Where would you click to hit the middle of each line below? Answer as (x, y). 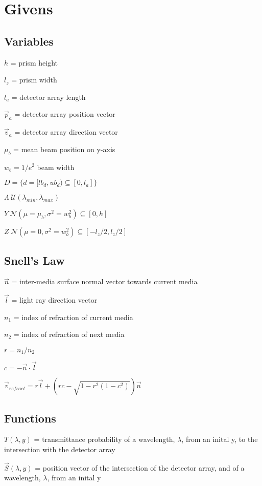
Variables (29, 41)
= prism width (34, 80)
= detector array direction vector (66, 132)
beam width (56, 167)
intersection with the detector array (60, 449)
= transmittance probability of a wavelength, (104, 439)
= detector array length (49, 97)
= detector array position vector (65, 114)
